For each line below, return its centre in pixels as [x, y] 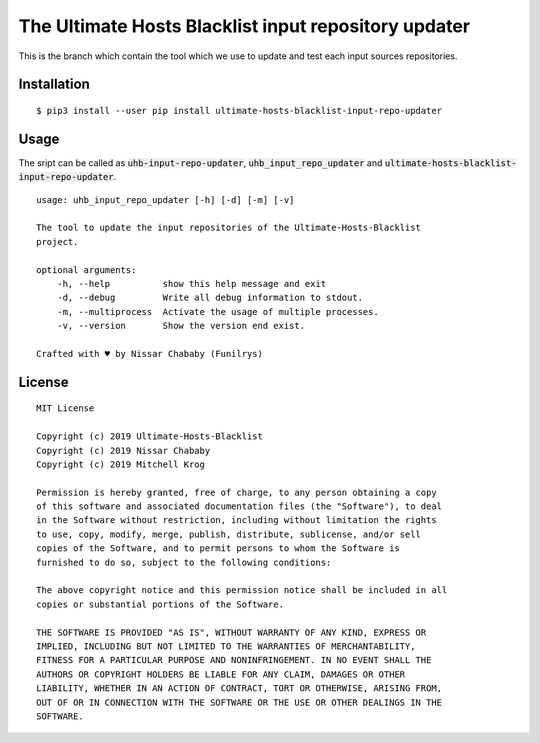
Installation [54, 84]
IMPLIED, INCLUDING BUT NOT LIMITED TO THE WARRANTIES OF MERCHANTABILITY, [226, 646]
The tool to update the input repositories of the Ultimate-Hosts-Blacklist [229, 228]
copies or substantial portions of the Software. [160, 604]
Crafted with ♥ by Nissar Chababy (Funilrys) [150, 353]
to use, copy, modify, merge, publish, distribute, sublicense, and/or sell [229, 534]
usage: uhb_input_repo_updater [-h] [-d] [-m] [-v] [165, 199]
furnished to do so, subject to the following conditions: [184, 562]
